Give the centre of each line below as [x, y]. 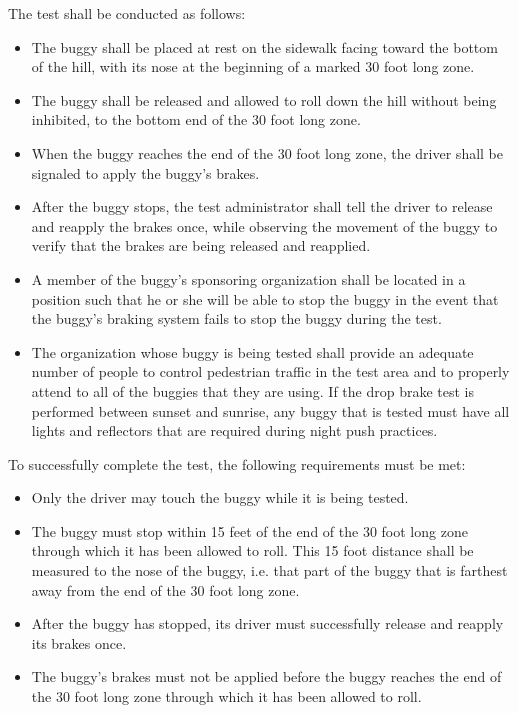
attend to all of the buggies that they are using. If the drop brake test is [252, 390]
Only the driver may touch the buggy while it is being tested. [220, 497]
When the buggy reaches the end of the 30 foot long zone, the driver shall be [267, 152]
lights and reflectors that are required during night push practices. [234, 430]
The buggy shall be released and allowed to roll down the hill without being [264, 99]
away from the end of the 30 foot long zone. [165, 589]
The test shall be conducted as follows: [127, 13]
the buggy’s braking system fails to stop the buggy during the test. [236, 318]
